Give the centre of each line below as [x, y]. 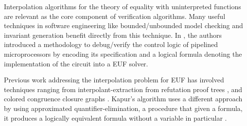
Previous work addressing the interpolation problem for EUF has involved [114, 80]
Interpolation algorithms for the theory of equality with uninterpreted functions [123, 6]
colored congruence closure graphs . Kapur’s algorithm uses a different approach [123, 99]
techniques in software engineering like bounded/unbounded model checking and [123, 25]
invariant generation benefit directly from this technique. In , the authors [113, 35]
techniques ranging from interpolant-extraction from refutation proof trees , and [123, 89]
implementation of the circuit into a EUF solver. [76, 63]
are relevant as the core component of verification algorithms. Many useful [115, 16]
